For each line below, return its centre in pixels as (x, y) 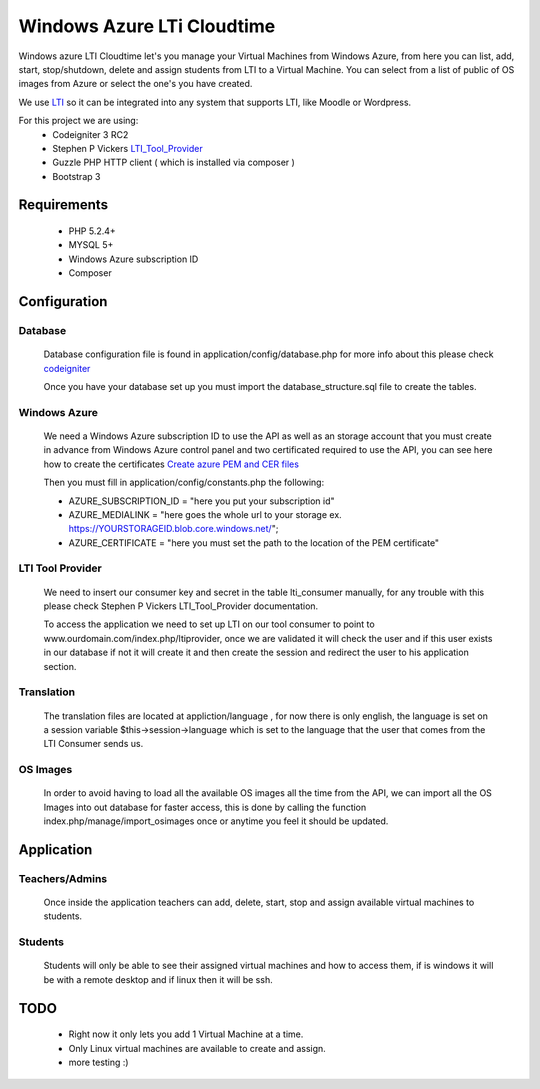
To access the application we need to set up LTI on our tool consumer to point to (209, 624)
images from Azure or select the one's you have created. (135, 84)
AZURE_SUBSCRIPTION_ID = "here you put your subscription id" (201, 501)
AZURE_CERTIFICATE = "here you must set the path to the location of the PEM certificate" (254, 542)
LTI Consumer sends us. (93, 744)
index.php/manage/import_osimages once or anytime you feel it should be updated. (216, 821)
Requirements (63, 205)
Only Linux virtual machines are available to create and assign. (197, 1048)
